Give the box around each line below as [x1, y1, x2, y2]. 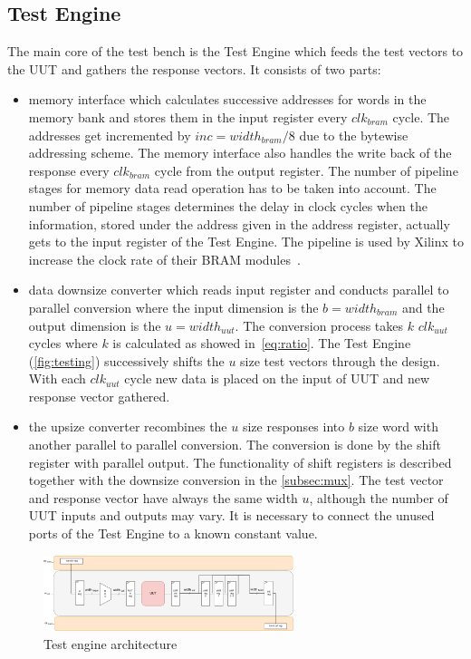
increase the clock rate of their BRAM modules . [28, 249, 301, 268]
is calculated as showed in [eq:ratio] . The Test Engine [112, 334, 411, 353]
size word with [358, 417, 438, 436]
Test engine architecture [43, 634, 178, 653]
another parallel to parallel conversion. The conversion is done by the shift [28, 435, 441, 454]
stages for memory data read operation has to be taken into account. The [28, 179, 437, 198]
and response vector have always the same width [28, 488, 298, 507]
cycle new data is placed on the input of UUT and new [124, 369, 430, 388]
